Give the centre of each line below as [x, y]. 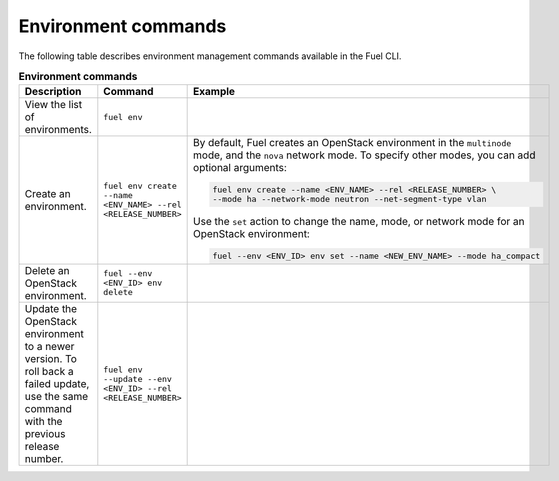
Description [53, 92]
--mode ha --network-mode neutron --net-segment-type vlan [349, 199]
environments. [58, 130]
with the [43, 421]
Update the [51, 308]
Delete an [47, 270]
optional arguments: [240, 168]
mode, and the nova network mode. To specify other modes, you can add [364, 155]
